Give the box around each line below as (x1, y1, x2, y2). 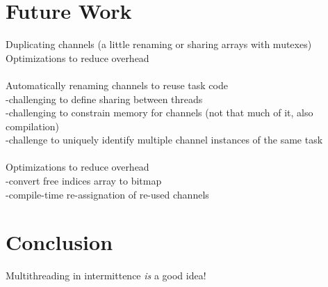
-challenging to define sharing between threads (6, 91, 203, 106)
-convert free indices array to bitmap (6, 173, 162, 188)
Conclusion (6, 228, 113, 256)
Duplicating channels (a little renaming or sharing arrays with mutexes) (6, 37, 312, 52)
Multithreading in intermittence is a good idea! (6, 268, 206, 283)
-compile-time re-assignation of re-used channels (6, 187, 209, 201)
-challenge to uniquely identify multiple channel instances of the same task (6, 132, 323, 147)
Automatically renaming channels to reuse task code (6, 77, 228, 92)
